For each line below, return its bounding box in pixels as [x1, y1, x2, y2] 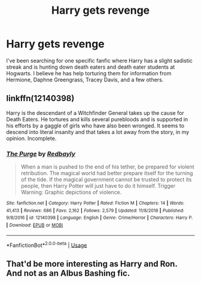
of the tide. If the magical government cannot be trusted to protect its [20, 176, 192, 183]
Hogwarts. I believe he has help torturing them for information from [6, 69, 172, 77]
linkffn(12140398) [6, 93, 75, 103]
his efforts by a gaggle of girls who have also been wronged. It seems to [6, 122, 184, 129]
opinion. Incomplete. [6, 135, 57, 142]
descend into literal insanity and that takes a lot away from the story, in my [6, 128, 190, 135]
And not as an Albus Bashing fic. [6, 268, 130, 278]
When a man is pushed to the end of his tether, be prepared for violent [20, 163, 194, 170]
